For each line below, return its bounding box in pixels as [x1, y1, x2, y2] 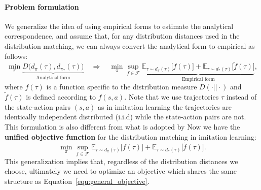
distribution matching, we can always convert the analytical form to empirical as [5, 40, 255, 51]
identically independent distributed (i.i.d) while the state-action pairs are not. [5, 111, 246, 122]
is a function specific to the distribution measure [46, 81, 197, 92]
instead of [226, 91, 257, 102]
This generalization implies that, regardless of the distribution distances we [5, 155, 238, 166]
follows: [5, 50, 28, 61]
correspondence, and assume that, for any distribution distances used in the [5, 30, 240, 41]
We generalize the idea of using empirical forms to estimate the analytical [5, 20, 234, 31]
